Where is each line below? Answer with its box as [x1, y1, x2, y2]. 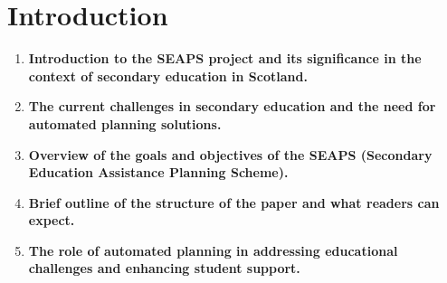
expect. [28, 211, 75, 230]
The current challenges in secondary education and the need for [28, 97, 436, 116]
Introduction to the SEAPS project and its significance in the [28, 49, 422, 68]
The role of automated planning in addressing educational [28, 241, 398, 259]
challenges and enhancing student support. [28, 259, 300, 278]
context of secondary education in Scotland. [28, 66, 308, 85]
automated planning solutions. [28, 114, 222, 133]
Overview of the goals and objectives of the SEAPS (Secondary [28, 145, 433, 164]
